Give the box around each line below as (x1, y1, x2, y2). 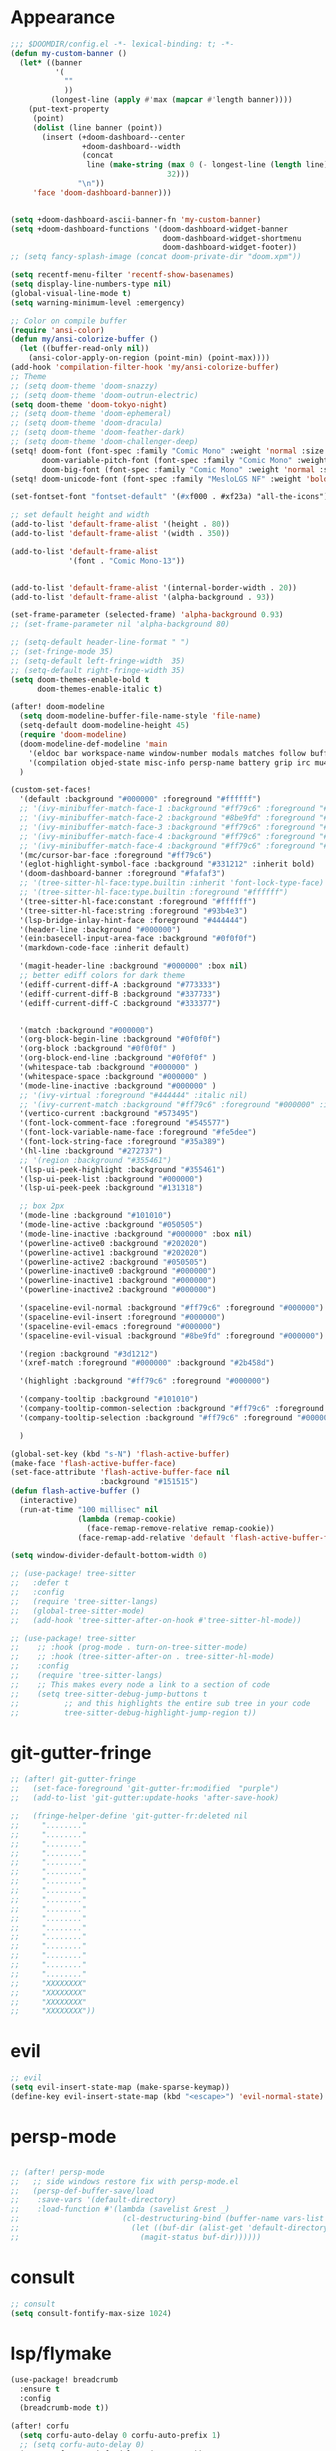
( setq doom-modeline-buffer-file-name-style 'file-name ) (19, 711, 262, 721)
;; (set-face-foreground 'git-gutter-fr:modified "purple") (10, 1784, 280, 1794)
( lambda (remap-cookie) (77, 1514, 177, 1524)
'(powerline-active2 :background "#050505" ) (19, 1257, 208, 1267)
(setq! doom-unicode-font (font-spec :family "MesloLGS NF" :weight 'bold (10, 474, 329, 484)
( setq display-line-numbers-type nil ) (10, 279, 172, 290)
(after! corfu (10, 2421, 70, 2431)
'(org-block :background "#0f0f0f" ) (19, 1044, 177, 1054)
